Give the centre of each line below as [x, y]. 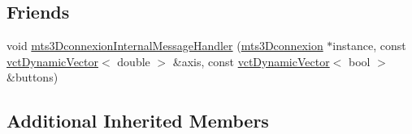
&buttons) [33, 77]
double [134, 61]
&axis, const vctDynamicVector [251, 61]
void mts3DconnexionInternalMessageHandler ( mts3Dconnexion [165, 46]
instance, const [369, 46]
